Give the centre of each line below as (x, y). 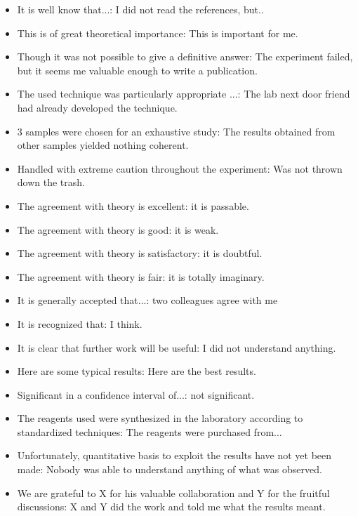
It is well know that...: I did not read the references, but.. (140, 9)
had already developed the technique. (97, 107)
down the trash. (51, 182)
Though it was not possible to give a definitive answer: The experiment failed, (185, 57)
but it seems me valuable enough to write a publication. (137, 70)
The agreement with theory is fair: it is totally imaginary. (141, 276)
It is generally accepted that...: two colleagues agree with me (147, 300)
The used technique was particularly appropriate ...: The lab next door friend (184, 94)
